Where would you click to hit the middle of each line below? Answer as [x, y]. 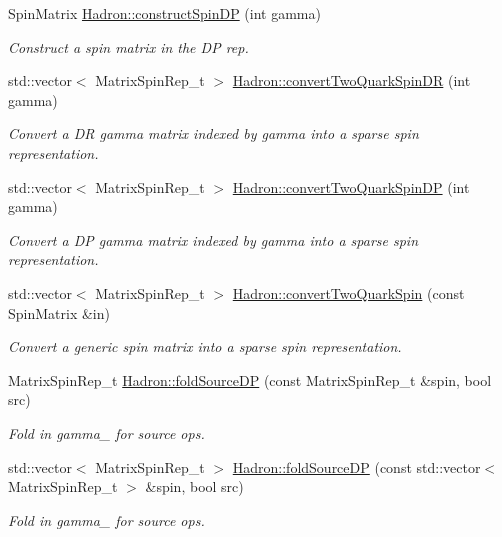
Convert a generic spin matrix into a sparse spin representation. [205, 346]
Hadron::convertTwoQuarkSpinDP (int [351, 186]
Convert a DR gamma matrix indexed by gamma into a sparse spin [213, 133]
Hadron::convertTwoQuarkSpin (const [348, 292]
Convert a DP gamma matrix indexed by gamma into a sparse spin [213, 239]
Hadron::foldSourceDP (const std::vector [356, 466]
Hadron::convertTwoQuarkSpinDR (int [351, 80]
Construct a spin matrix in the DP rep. [128, 46]
